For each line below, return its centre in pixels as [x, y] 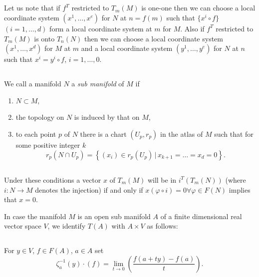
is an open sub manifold [114, 216]
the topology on [40, 117]
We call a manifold [33, 84]
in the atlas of [181, 134]
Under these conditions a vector [53, 179]
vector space [23, 226]
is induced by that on [107, 117]
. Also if [192, 28]
